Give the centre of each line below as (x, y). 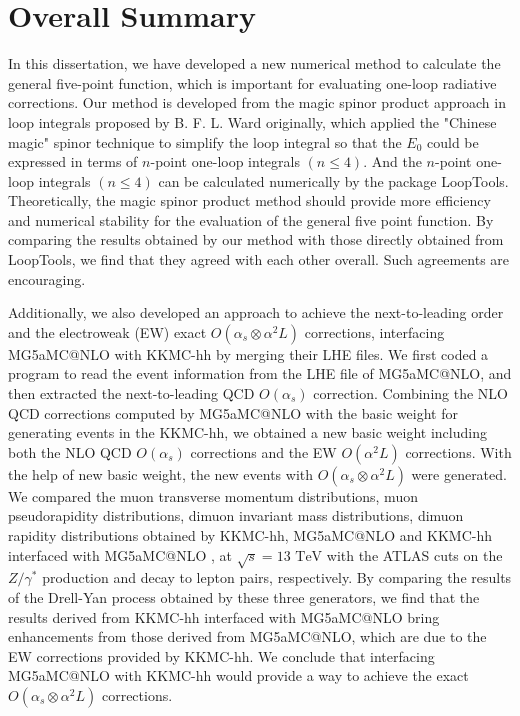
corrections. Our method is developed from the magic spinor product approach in (257, 102)
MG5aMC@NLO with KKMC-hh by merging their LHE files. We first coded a (248, 353)
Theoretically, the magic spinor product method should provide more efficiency (249, 200)
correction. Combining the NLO (410, 393)
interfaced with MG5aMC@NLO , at (120, 554)
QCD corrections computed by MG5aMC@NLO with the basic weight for (233, 412)
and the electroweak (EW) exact (107, 331)
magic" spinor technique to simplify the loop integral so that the (205, 141)
